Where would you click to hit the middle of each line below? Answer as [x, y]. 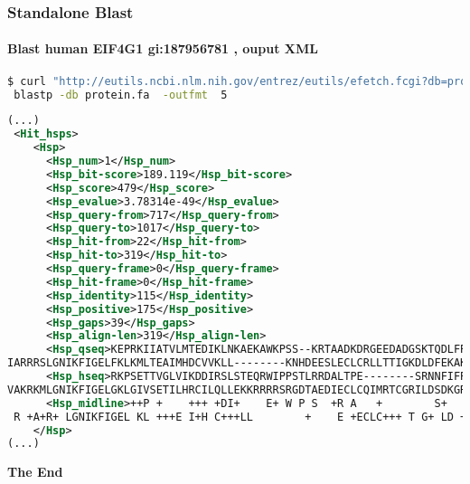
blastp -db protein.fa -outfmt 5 [121, 95]
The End [35, 472]
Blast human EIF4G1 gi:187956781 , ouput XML [163, 48]
